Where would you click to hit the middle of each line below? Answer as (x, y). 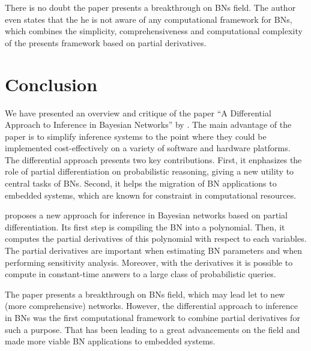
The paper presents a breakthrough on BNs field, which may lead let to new (145, 294)
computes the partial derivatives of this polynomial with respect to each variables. (156, 238)
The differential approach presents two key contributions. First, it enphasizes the (153, 159)
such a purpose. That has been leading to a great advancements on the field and (152, 329)
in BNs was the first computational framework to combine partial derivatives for (152, 317)
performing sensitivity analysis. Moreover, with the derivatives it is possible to (149, 262)
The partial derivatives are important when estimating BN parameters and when (153, 250)
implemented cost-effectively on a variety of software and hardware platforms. (148, 148)
